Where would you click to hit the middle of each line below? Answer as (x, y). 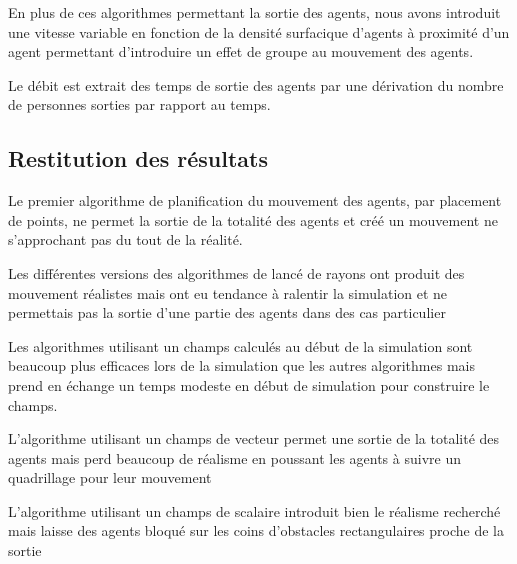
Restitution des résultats (138, 158)
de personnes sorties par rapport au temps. (139, 104)
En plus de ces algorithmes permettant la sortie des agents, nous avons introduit (254, 12)
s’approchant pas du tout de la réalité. (125, 239)
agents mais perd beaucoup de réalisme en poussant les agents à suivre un (234, 457)
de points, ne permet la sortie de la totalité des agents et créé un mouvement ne (253, 219)
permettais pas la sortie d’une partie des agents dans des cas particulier (227, 312)
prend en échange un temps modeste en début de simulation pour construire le (249, 384)
